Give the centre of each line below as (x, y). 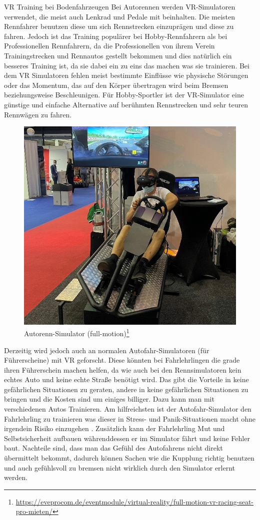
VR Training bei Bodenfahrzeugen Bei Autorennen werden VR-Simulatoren (120, 6)
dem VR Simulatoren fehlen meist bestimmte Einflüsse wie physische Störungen (126, 75)
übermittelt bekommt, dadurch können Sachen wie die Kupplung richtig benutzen (129, 458)
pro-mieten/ (34, 511)
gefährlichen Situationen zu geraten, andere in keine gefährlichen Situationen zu (126, 389)
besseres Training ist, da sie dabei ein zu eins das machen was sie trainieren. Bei (127, 65)
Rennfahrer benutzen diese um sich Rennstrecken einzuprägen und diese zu (119, 26)
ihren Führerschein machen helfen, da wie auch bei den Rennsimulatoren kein (123, 369)
